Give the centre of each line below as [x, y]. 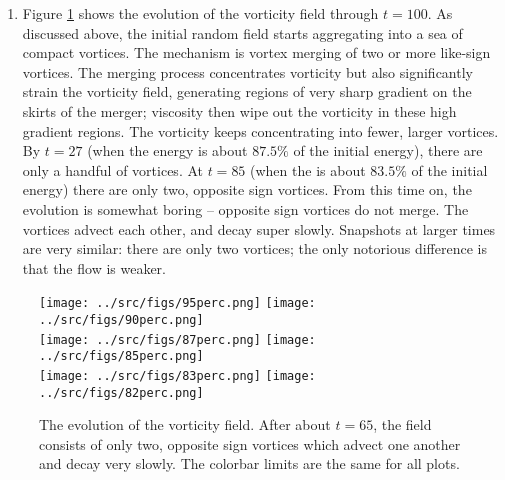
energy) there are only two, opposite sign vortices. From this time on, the [247, 189]
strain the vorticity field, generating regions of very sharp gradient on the [247, 91]
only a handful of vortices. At [112, 169]
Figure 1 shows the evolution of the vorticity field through [200, 13]
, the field [402, 424]
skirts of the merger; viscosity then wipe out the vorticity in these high [239, 110]
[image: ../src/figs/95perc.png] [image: [177, 303]
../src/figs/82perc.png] [121, 392]
